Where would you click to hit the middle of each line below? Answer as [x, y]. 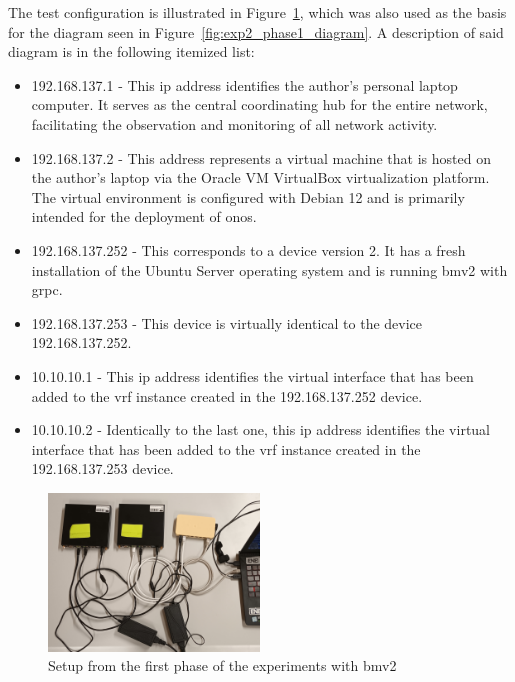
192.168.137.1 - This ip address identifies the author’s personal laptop [244, 84]
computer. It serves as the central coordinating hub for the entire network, [259, 104]
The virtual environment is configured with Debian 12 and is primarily [248, 196]
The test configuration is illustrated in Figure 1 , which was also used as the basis [257, 12]
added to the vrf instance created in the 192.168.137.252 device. [227, 395]
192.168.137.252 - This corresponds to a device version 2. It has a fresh [248, 249]
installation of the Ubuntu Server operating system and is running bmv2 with [269, 269]
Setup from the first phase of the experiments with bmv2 [222, 665]
